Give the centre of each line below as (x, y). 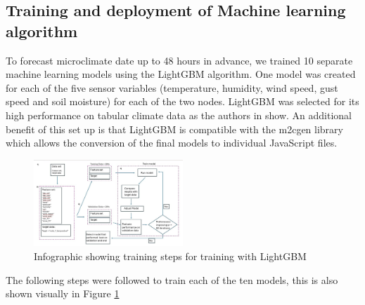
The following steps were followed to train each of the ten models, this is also (172, 279)
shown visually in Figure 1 (63, 293)
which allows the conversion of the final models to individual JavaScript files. (172, 143)
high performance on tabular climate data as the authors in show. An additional (179, 115)
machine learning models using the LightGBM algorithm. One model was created (181, 74)
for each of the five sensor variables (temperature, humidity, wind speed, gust (172, 87)
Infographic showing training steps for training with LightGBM (170, 256)
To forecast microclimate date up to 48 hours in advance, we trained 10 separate (179, 60)
